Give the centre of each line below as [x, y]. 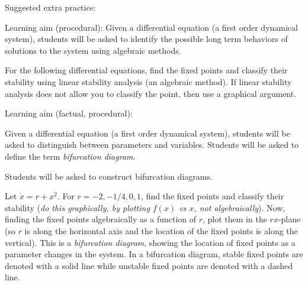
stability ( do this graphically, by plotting [77, 207]
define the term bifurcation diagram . [70, 156]
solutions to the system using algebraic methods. [93, 50]
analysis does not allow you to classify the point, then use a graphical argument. [151, 93]
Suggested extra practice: [50, 7]
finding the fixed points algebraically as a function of [101, 219]
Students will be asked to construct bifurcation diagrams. [109, 176]
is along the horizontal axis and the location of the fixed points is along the [161, 230]
